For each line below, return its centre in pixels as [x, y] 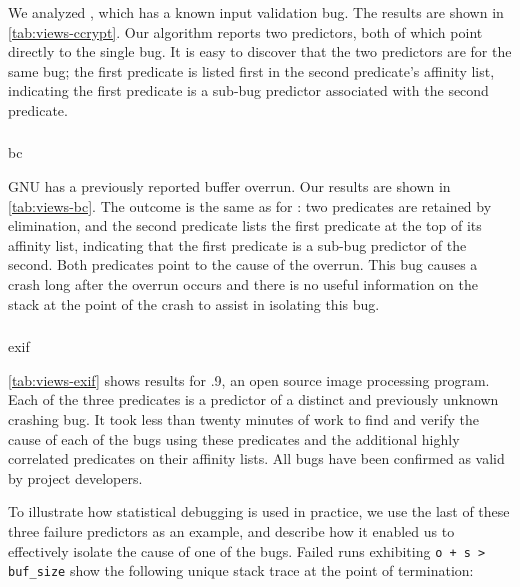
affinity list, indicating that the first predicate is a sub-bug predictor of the [237, 244]
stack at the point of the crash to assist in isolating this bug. [194, 303]
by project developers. [75, 477]
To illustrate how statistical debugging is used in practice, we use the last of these [259, 511]
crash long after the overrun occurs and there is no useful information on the [243, 284]
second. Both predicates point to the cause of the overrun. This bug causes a [243, 264]
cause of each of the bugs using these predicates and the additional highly [234, 438]
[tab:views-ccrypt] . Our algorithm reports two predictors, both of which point [245, 31]
